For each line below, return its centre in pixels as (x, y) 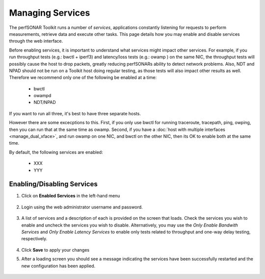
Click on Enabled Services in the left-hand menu (71, 196)
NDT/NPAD (45, 102)
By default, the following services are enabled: (56, 152)
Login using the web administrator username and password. (82, 207)
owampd (42, 96)
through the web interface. (36, 41)
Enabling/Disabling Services (53, 184)
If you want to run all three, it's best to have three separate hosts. (75, 113)
